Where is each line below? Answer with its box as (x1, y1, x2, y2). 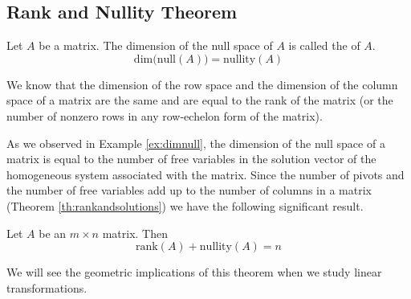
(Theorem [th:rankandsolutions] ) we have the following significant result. (6, 197, 364, 214)
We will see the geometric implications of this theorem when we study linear (6, 264, 382, 281)
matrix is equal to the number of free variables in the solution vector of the (6, 150, 376, 167)
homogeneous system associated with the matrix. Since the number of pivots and (6, 166, 405, 182)
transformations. (6, 279, 87, 296)
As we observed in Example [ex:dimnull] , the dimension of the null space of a (6, 134, 385, 151)
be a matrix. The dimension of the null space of (39, 37, 273, 54)
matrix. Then (102, 224, 169, 241)
